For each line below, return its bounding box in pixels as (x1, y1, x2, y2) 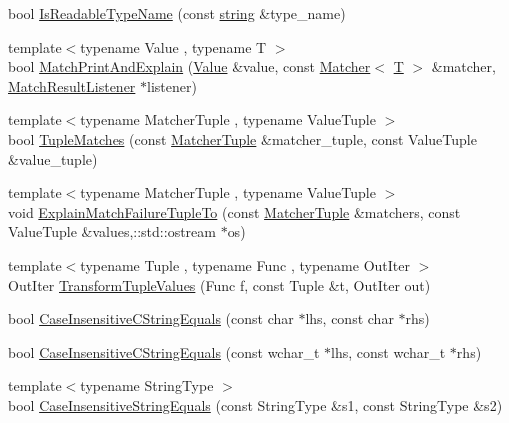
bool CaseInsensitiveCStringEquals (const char (8, 308, 294, 329)
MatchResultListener (8, 75, 136, 96)
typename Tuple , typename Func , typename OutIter (80, 254, 410, 275)
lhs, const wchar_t (331, 341, 446, 362)
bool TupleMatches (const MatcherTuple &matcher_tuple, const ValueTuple (8, 128, 477, 149)
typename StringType (80, 375, 214, 396)
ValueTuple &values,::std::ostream (8, 221, 216, 242)
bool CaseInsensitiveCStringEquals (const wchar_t (8, 341, 320, 362)
